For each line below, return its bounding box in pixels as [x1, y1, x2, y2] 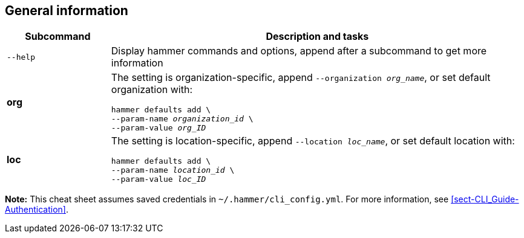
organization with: [111, 83, 193, 96]
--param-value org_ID [111, 123, 206, 133]
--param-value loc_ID [111, 175, 206, 184]
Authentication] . [5, 204, 68, 215]
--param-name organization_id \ [111, 114, 254, 124]
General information [5, 3, 128, 18]
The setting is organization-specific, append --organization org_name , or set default [111, 71, 491, 84]
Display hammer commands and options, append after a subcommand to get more [111, 45, 487, 57]
